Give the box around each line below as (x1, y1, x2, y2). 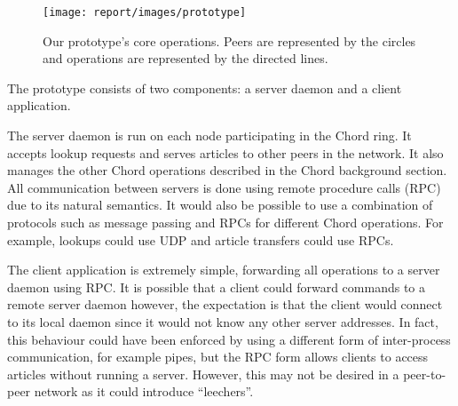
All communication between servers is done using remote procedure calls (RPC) (7, 178, 441, 196)
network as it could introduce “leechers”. (34, 382, 254, 401)
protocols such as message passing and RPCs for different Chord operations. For (7, 213, 444, 231)
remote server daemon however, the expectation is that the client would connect (7, 295, 443, 314)
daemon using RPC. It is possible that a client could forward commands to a (7, 277, 426, 296)
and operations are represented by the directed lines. (43, 49, 328, 68)
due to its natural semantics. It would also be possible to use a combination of (7, 195, 433, 214)
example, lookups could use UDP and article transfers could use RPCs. (7, 230, 394, 249)
